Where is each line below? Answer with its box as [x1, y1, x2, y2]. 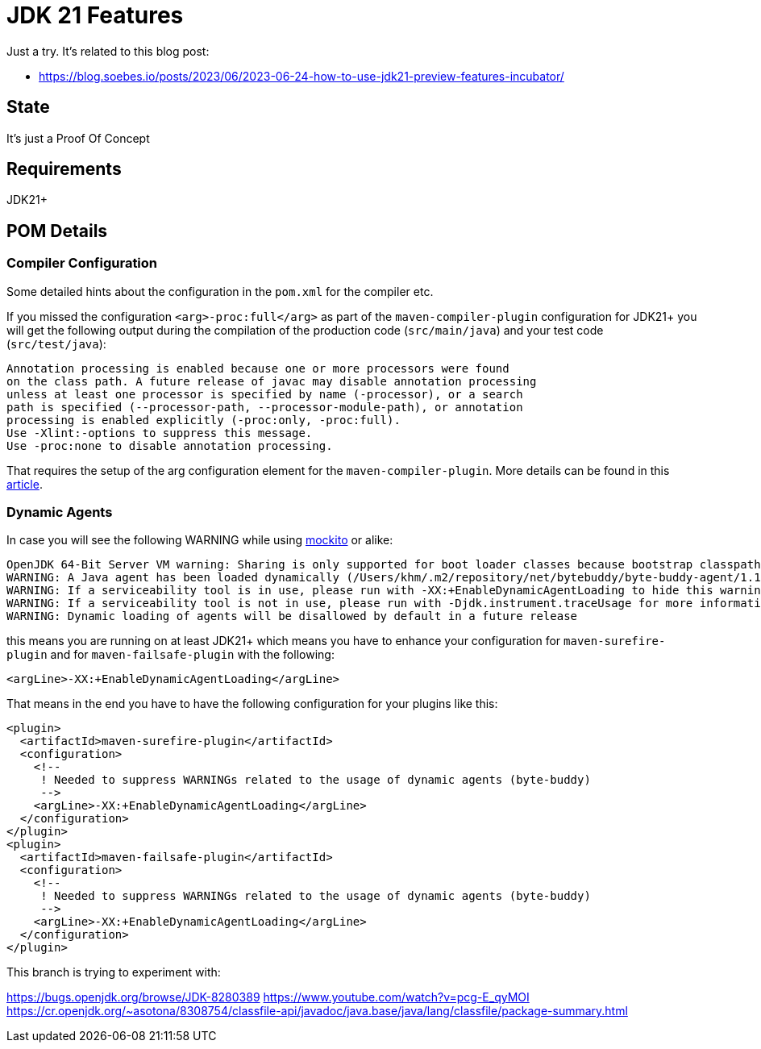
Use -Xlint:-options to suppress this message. [6, 426, 313, 439]
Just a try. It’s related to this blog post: [6, 44, 210, 58]
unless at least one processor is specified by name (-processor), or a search [6, 387, 523, 401]
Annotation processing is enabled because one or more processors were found [6, 361, 509, 375]
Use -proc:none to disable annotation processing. [6, 439, 333, 452]
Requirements [6, 159, 122, 180]
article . [6, 477, 43, 491]
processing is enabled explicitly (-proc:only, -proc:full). [6, 413, 401, 427]
